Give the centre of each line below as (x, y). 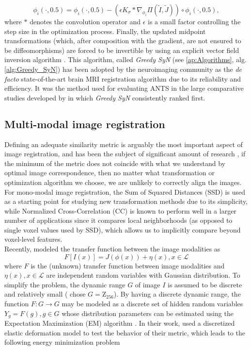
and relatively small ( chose (45, 294)
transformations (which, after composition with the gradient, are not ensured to (123, 41)
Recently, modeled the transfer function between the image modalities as (112, 249)
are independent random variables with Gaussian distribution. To (143, 275)
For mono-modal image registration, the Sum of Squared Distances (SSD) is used (125, 192)
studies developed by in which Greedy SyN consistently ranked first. (105, 97)
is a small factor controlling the (194, 21)
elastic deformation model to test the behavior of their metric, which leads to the (125, 332)
